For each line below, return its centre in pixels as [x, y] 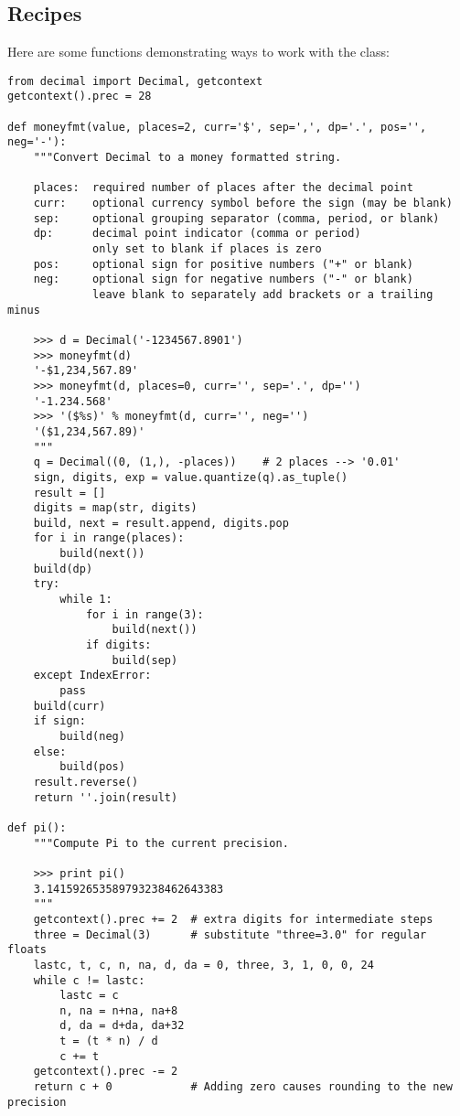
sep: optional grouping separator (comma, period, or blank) [236, 218]
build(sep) [145, 660]
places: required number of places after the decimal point [223, 188]
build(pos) [92, 767]
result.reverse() [86, 782]
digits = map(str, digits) [115, 508]
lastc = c [89, 996]
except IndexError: [92, 676]
